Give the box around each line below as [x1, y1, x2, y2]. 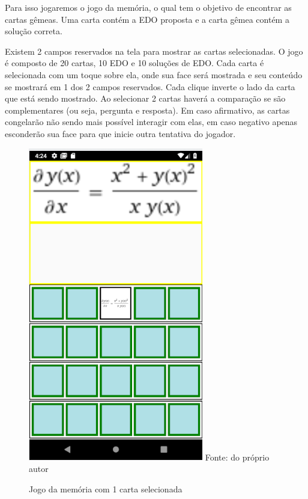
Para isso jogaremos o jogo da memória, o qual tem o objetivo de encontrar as [5, 1, 292, 13]
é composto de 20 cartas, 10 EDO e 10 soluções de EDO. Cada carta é [5, 57, 264, 69]
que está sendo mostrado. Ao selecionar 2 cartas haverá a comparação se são [5, 92, 286, 105]
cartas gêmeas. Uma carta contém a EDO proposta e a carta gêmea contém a [5, 13, 289, 25]
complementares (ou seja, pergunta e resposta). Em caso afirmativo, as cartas [5, 103, 290, 116]
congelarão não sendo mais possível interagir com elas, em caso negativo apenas [5, 115, 298, 128]
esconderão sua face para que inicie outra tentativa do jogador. [5, 127, 236, 139]
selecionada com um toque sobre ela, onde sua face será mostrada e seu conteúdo [5, 68, 303, 81]
